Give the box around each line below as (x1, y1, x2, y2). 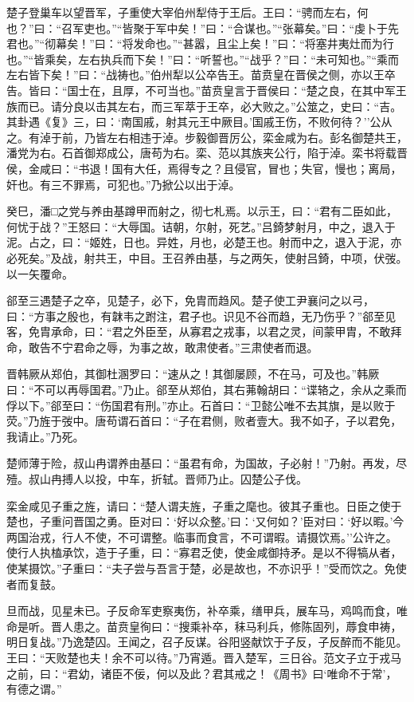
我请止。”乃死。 (6, 428, 84, 444)
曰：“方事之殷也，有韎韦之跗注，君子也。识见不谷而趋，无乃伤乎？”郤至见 (6, 307, 396, 324)
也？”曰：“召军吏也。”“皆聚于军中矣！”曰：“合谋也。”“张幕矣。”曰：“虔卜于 (6, 19, 389, 36)
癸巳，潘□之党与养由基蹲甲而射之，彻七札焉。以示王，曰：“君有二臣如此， (6, 203, 398, 219)
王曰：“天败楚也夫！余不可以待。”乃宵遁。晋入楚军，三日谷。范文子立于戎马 (6, 649, 402, 665)
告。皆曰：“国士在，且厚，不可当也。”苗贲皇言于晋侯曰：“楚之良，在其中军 (6, 81, 396, 98)
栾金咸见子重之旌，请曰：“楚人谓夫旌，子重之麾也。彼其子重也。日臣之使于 (6, 497, 402, 514)
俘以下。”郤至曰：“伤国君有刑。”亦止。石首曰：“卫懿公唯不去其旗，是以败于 (6, 396, 396, 413)
